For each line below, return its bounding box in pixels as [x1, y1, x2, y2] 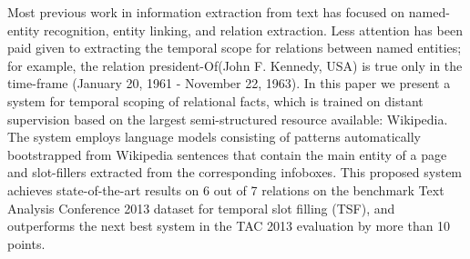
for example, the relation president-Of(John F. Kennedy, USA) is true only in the [7, 55, 463, 75]
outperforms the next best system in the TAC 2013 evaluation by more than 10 [7, 216, 451, 235]
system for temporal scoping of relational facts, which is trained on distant [7, 91, 424, 110]
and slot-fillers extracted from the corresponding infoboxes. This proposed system [7, 163, 463, 182]
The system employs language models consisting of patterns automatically [7, 127, 421, 146]
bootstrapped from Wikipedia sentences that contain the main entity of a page [7, 144, 447, 164]
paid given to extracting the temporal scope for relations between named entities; [7, 38, 462, 57]
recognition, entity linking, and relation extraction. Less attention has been [44, 20, 463, 39]
